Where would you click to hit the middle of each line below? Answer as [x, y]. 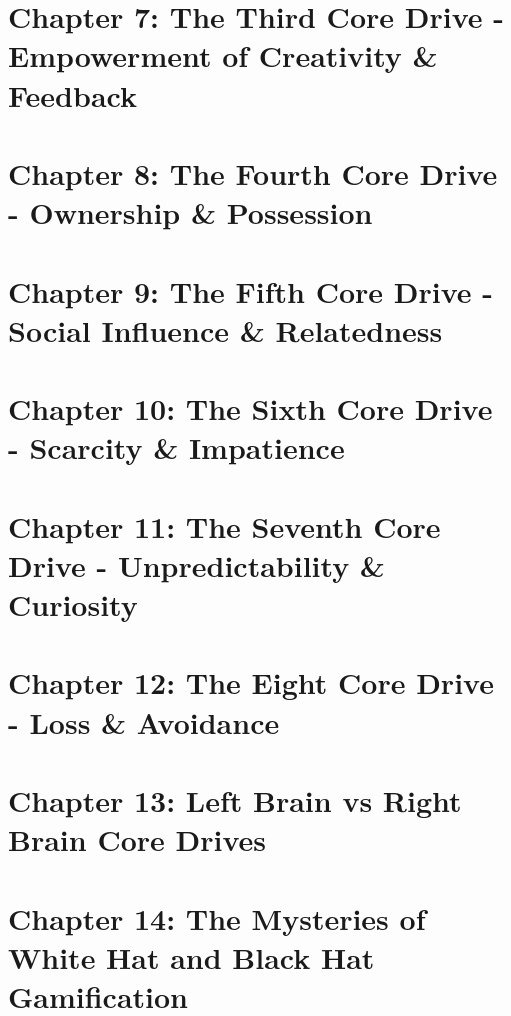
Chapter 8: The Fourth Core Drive [253, 172]
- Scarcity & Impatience [176, 447]
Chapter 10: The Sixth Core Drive [250, 408]
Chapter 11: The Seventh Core [224, 525]
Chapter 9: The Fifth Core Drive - [250, 290]
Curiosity [73, 604]
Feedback [72, 94]
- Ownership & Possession [190, 212]
